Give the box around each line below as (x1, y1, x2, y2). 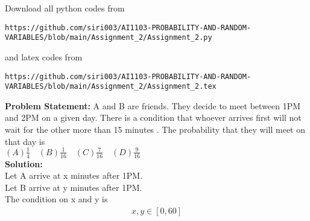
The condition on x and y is (5, 193, 108, 205)
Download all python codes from (5, 2, 125, 14)
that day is (5, 135, 45, 147)
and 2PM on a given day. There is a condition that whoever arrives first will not (5, 111, 302, 124)
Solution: (5, 157, 43, 170)
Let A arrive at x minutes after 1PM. (5, 169, 143, 182)
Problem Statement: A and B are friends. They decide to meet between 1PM (5, 99, 301, 112)
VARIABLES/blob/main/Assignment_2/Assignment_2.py (5, 33, 212, 42)
